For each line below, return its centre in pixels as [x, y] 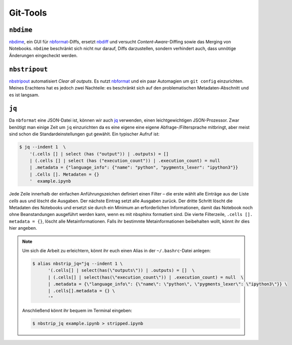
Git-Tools [28, 13]
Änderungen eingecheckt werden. [43, 55]
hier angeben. [23, 228]
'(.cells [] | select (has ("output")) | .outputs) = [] [99, 154]
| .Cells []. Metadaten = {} [64, 174]
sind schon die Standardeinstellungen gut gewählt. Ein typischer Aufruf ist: [84, 134]
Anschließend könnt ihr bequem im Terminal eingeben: [77, 310]
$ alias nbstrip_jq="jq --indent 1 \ [78, 263]
